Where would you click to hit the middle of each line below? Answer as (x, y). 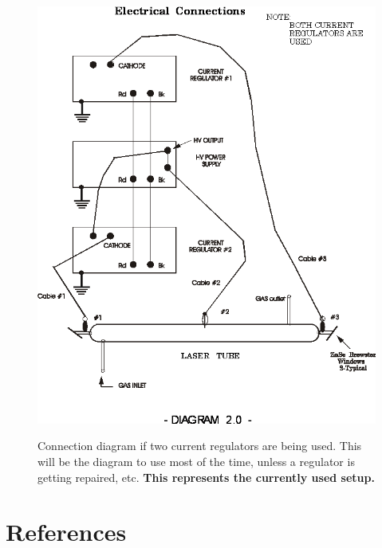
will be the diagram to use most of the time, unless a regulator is (196, 461)
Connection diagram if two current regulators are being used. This (200, 446)
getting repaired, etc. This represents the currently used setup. (206, 477)
